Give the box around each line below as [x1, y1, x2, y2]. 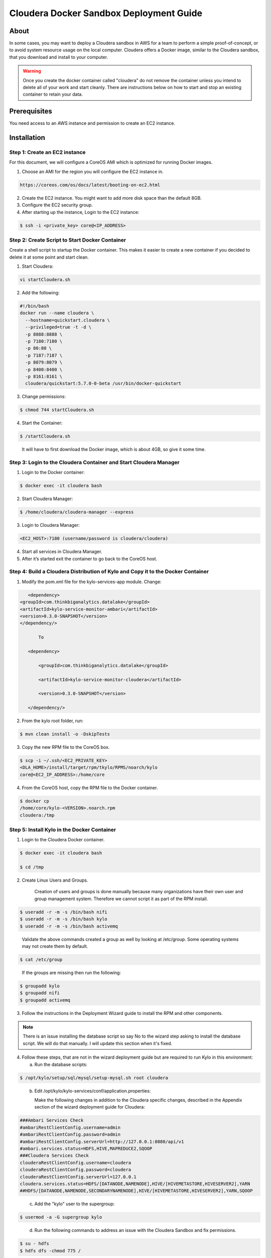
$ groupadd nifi [20, 990, 60, 996]
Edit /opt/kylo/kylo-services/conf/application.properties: [34, 1087, 151, 1094]
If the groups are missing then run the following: [22, 969, 121, 976]
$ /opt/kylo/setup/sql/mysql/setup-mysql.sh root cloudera [20, 1075, 168, 1080]
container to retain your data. [23, 91, 83, 98]
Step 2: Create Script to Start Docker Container [9, 237, 126, 244]
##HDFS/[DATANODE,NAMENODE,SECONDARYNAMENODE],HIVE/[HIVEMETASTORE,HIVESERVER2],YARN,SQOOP [20, 1188, 253, 1194]
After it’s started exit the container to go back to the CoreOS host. [22, 556, 158, 562]
